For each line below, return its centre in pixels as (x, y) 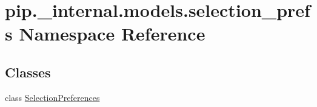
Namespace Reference (112, 34)
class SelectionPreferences (52, 97)
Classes (28, 72)
